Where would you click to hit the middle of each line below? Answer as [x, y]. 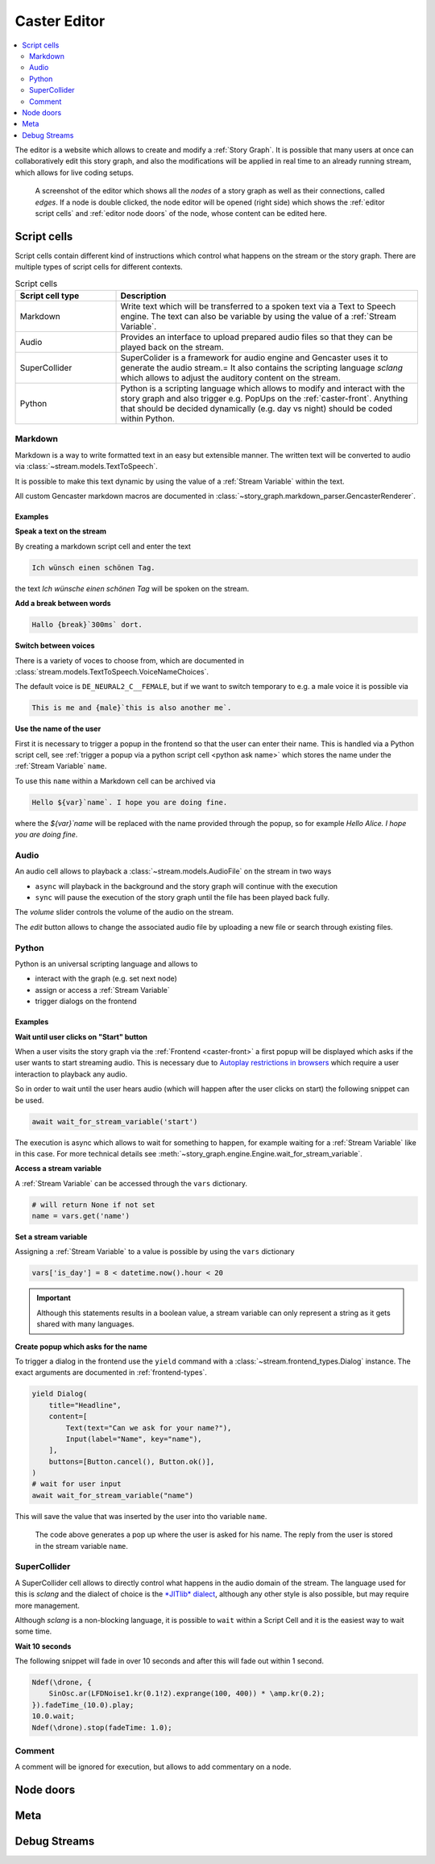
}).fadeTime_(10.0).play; [83, 1705]
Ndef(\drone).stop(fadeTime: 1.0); [102, 1727]
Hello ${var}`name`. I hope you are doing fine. [130, 802]
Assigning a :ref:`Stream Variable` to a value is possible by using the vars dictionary [155, 1252]
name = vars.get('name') [81, 1216]
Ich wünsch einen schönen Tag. [94, 567]
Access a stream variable [58, 1169]
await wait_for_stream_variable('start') [115, 1121]
